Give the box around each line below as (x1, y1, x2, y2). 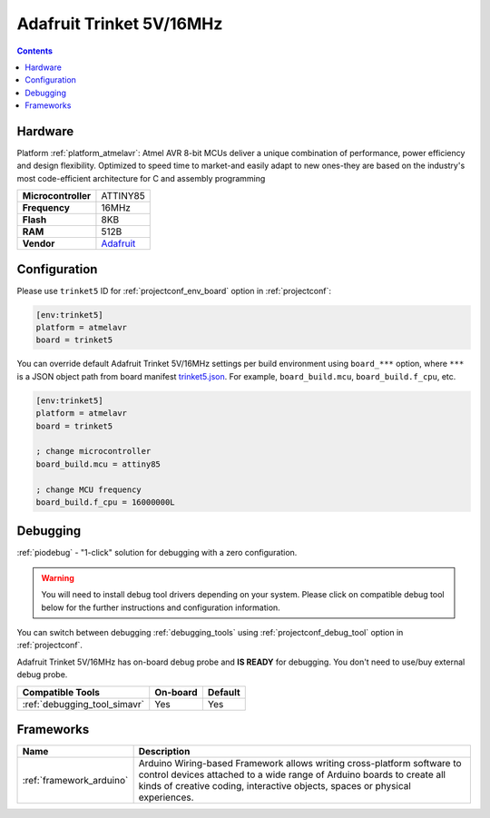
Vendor (22, 237, 55, 250)
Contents (16, 45, 54, 56)
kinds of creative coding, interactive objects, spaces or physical (138, 780, 412, 793)
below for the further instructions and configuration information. (41, 602, 280, 613)
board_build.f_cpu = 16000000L (35, 497, 176, 508)
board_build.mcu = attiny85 (35, 458, 161, 469)
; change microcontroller (35, 446, 152, 457)
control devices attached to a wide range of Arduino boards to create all (138, 768, 446, 781)
